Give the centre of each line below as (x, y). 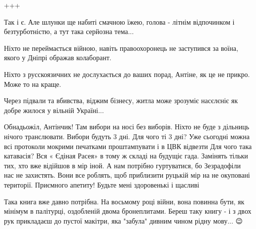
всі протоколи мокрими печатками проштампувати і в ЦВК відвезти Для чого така (128, 146)
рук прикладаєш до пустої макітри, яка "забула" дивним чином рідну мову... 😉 (124, 220)
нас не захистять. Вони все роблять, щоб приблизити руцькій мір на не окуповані (127, 175)
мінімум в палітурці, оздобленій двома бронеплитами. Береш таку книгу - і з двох (128, 211)
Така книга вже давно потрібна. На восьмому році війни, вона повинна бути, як (124, 201)
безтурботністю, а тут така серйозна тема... (69, 31)
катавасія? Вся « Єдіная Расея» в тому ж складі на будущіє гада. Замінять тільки (126, 156)
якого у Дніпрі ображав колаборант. (58, 57)
